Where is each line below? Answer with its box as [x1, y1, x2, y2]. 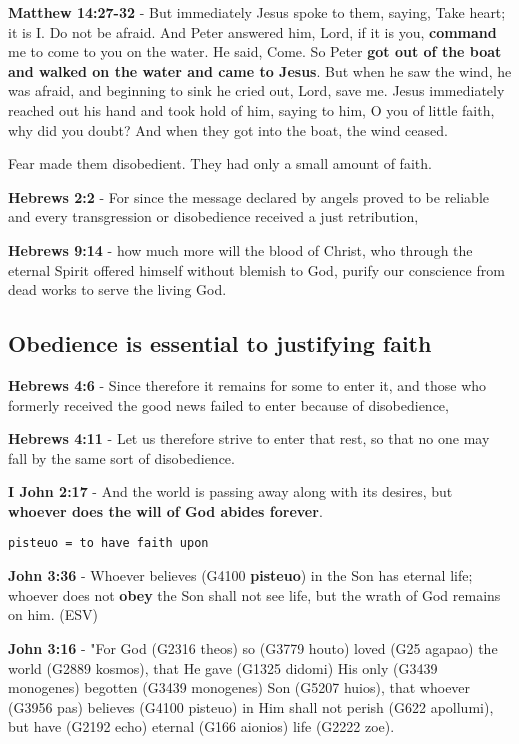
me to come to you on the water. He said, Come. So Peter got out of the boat [8, 41, 502, 62]
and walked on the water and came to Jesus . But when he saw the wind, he [8, 60, 512, 81]
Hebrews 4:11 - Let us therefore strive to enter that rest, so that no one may [8, 428, 490, 449]
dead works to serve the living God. [8, 279, 227, 300]
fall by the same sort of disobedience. [8, 447, 235, 468]
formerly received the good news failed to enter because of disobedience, [8, 394, 449, 415]
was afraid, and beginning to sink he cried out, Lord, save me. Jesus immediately [8, 80, 505, 101]
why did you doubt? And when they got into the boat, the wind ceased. [8, 119, 448, 140]
